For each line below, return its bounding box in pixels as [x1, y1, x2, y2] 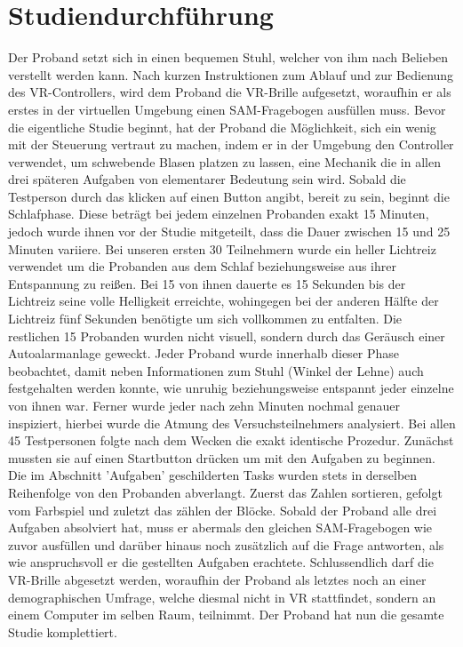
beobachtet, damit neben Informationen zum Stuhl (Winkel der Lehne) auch [8, 361, 424, 379]
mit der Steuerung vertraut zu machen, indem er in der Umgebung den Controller [8, 135, 454, 154]
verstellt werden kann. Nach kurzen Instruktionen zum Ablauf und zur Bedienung [8, 65, 454, 84]
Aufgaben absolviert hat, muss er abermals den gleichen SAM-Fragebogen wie [8, 518, 433, 537]
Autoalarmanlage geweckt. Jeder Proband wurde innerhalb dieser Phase [8, 344, 400, 363]
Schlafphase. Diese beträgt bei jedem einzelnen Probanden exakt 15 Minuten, [8, 204, 429, 223]
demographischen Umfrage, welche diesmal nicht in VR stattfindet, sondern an [8, 587, 436, 606]
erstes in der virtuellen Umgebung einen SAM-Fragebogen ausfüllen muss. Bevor [8, 100, 446, 118]
